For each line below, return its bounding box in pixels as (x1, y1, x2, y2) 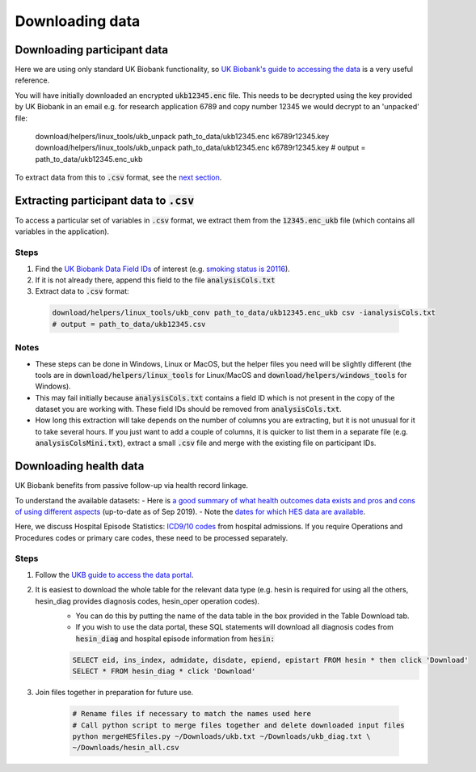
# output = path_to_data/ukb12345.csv (52, 320, 206, 329)
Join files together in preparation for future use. (35, 688, 194, 698)
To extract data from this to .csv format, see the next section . (15, 172, 222, 182)
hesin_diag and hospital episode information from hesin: (75, 634, 275, 643)
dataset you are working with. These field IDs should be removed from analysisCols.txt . (35, 405, 343, 414)
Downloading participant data (15, 43, 169, 57)
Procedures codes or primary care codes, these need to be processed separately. (15, 532, 289, 542)
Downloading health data (15, 460, 145, 473)
